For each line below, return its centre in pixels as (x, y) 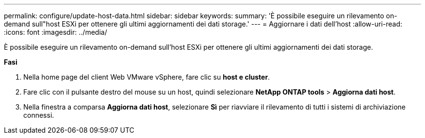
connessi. (39, 115)
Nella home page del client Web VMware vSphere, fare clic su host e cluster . (147, 77)
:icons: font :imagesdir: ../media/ (56, 32)
